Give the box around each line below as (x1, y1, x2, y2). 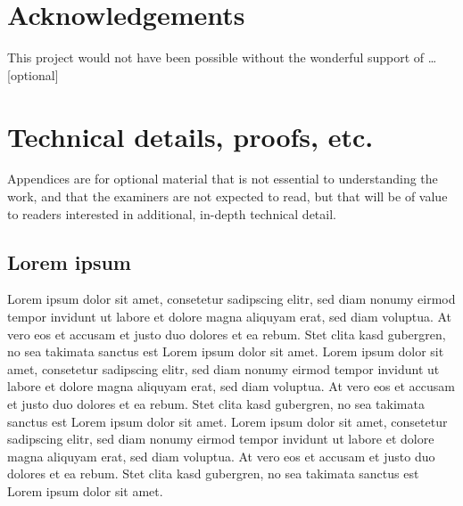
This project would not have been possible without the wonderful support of (7, 48, 425, 67)
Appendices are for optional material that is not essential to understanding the (7, 169, 438, 188)
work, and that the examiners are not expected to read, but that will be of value (7, 187, 448, 206)
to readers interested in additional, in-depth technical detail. (7, 204, 336, 223)
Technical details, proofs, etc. (7, 118, 374, 154)
